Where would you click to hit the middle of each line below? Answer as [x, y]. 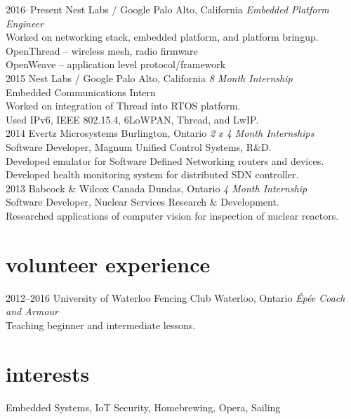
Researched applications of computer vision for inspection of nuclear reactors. [172, 215]
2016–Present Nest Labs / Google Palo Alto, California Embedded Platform [167, 9]
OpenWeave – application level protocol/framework [116, 64]
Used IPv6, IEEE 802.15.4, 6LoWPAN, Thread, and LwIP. [132, 119]
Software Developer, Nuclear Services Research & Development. [143, 202]
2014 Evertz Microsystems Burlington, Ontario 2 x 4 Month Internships [160, 133]
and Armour [32, 311]
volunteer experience [108, 264]
